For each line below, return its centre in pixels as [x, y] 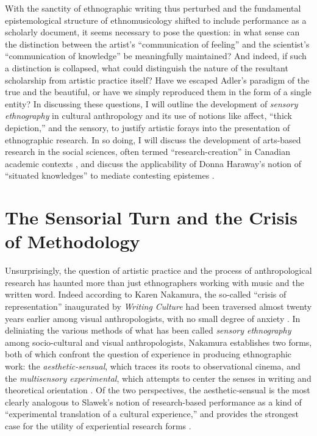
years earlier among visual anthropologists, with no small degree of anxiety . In [153, 318]
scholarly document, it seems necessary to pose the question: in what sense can [152, 32]
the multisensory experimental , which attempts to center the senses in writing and [158, 378]
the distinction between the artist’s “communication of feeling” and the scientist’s [157, 44]
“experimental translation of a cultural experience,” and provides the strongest [152, 414]
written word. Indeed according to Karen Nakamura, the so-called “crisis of [146, 294]
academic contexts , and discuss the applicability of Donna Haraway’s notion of [153, 163]
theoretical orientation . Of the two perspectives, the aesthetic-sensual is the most [158, 390]
